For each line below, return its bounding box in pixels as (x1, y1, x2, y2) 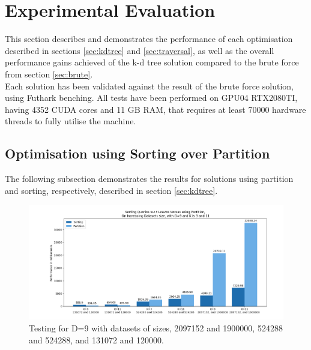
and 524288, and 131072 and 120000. (29, 333, 164, 346)
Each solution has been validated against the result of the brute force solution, (5, 79, 294, 92)
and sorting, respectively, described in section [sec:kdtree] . (5, 184, 218, 196)
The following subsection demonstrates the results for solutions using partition (5, 172, 294, 185)
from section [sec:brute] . (5, 67, 93, 80)
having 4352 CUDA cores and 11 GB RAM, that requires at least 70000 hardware (5, 103, 306, 115)
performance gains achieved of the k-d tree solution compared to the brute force (5, 56, 299, 68)
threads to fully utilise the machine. (5, 115, 136, 127)
